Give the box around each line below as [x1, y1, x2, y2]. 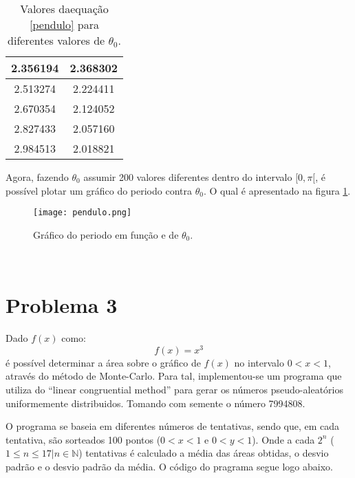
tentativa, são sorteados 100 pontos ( [6, 432, 161, 446]
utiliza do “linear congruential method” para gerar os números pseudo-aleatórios [6, 382, 343, 397]
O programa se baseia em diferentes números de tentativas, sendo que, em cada [6, 419, 340, 433]
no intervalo [234, 355, 284, 369]
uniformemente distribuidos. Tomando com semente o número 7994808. [6, 395, 305, 410]
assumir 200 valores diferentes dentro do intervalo [83, 170, 292, 184]
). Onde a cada [252, 432, 315, 446]
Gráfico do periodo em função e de [33, 227, 179, 241]
